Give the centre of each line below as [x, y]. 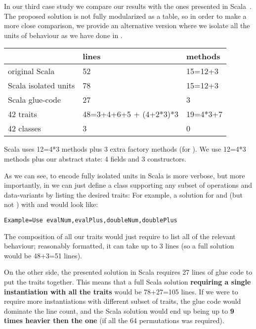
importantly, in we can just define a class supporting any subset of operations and [128, 185]
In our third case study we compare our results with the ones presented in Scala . [128, 6]
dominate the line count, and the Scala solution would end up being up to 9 [119, 310]
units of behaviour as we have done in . [63, 35]
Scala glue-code [35, 100]
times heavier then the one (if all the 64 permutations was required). [114, 320]
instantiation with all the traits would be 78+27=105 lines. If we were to [121, 291]
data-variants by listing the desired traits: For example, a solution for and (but [124, 194]
